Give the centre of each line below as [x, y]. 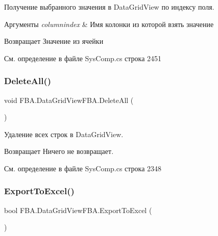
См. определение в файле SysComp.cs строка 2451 [83, 58]
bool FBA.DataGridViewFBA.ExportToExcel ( [78, 210]
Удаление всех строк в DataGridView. [64, 134]
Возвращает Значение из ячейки [54, 41]
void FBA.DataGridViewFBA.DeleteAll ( [69, 100]
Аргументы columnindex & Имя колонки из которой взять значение [109, 24]
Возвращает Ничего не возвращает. [59, 151]
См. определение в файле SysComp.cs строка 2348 [83, 168]
